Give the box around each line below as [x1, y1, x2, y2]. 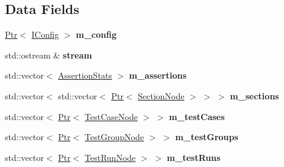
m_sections [230, 89, 279, 102]
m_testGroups [175, 130, 238, 143]
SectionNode [138, 89, 185, 102]
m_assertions [129, 69, 187, 82]
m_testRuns [166, 151, 221, 163]
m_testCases [169, 110, 225, 123]
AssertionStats [58, 69, 112, 82]
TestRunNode [85, 151, 136, 163]
